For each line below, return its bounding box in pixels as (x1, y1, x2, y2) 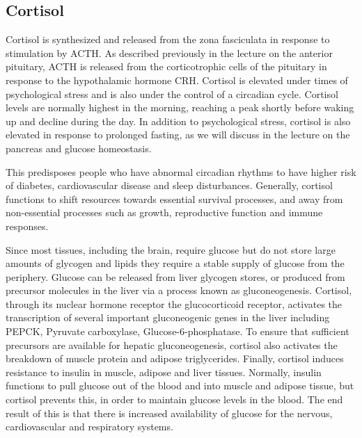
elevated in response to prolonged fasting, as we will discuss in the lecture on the (6, 127, 350, 142)
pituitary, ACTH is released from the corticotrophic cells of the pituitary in (6, 59, 327, 74)
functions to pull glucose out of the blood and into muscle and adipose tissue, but (6, 378, 354, 393)
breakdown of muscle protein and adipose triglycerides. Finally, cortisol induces (6, 351, 344, 366)
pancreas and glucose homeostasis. (6, 140, 152, 155)
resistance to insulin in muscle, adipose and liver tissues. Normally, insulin (6, 364, 322, 379)
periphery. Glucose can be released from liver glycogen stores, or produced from (6, 269, 345, 284)
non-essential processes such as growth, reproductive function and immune (6, 205, 323, 220)
